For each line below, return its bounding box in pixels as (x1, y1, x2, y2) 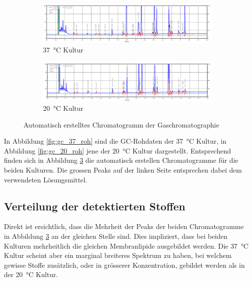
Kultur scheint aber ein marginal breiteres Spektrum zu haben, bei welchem (4, 250, 232, 260)
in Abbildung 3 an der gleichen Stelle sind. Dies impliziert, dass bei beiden (4, 230, 228, 241)
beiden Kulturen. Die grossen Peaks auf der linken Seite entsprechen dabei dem (4, 164, 242, 175)
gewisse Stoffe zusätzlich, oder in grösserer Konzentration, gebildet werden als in (4, 259, 245, 270)
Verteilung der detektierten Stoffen (4, 198, 185, 213)
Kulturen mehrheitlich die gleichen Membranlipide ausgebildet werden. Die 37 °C (4, 240, 249, 251)
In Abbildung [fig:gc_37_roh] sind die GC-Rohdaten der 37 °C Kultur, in (4, 136, 227, 146)
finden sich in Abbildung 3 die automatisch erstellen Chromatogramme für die (4, 155, 238, 165)
